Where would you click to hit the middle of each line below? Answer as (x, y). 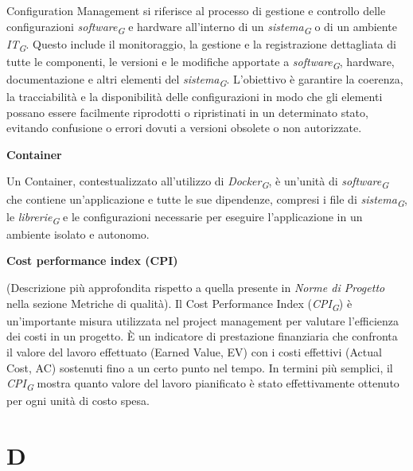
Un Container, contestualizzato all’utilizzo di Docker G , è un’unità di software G (198, 182)
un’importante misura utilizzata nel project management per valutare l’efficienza (203, 320)
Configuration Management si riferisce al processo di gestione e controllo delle (196, 10)
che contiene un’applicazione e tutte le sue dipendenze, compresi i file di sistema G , (207, 200)
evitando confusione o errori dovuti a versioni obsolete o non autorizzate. (184, 128)
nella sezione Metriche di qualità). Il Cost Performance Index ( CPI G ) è (179, 304)
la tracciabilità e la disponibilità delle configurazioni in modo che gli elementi (195, 97)
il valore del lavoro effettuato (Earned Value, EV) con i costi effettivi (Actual (194, 351)
